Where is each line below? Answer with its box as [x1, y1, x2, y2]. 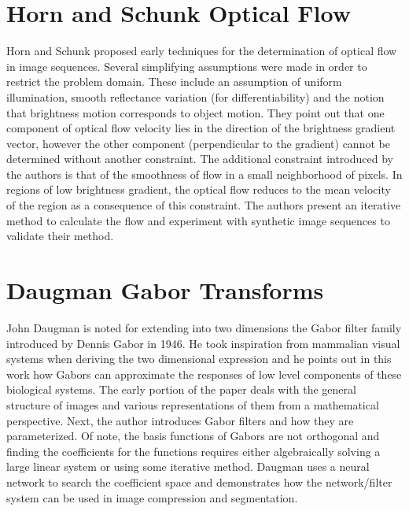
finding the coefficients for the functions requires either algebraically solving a [6, 442, 381, 459]
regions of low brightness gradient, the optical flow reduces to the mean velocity [6, 181, 391, 198]
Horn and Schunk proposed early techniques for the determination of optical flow [6, 43, 397, 59]
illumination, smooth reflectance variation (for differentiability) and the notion [6, 88, 385, 105]
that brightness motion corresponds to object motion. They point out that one [6, 104, 385, 120]
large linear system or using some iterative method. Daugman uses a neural [6, 458, 370, 475]
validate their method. [6, 228, 114, 244]
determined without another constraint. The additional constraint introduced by [6, 150, 393, 167]
